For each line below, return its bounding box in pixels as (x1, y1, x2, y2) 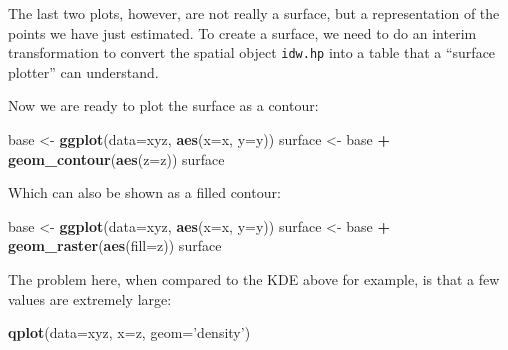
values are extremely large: (8, 288, 172, 309)
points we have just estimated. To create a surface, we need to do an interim (8, 22, 477, 43)
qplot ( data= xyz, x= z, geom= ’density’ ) (8, 322, 251, 343)
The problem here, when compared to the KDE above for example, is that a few (8, 269, 500, 289)
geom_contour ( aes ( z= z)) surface (8, 148, 225, 169)
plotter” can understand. (8, 61, 159, 82)
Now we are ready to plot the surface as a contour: (8, 95, 319, 116)
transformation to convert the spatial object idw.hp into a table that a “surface (8, 42, 496, 63)
